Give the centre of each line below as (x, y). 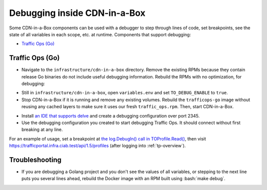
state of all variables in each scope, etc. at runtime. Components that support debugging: (100, 34)
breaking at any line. (42, 129)
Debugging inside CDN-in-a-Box (77, 13)
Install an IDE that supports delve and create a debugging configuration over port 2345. (111, 116)
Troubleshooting (35, 159)
